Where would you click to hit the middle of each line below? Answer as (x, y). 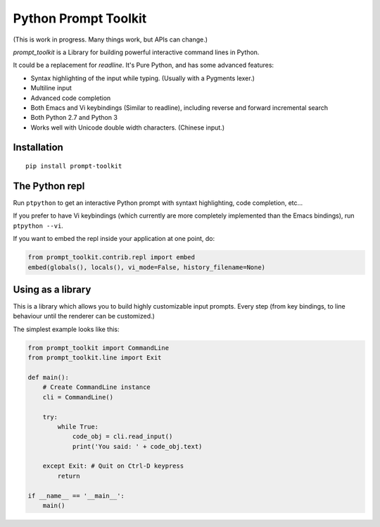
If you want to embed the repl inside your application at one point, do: (114, 239)
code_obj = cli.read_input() (122, 436)
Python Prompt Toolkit (80, 18)
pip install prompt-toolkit (74, 166)
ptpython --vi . (38, 225)
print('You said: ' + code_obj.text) (137, 446)
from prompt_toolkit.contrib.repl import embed (111, 258)
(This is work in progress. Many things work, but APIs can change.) (110, 39)
